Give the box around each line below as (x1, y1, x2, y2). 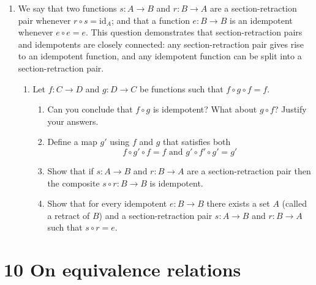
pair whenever (18, 13, 71, 26)
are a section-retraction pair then (187, 164, 311, 177)
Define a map (47, 135, 97, 148)
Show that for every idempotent (47, 197, 167, 210)
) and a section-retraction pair (99, 209, 213, 221)
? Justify (274, 103, 307, 116)
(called (282, 197, 307, 210)
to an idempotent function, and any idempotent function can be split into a (18, 50, 302, 62)
